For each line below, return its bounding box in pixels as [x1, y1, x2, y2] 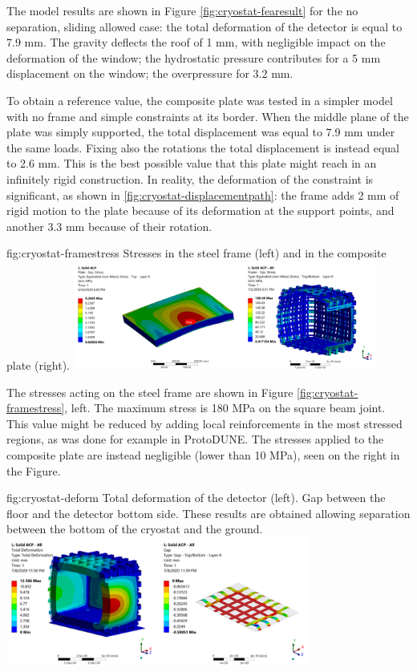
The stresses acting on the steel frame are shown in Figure [6, 383, 294, 400]
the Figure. [6, 462, 61, 479]
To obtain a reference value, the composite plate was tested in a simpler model [6, 91, 393, 108]
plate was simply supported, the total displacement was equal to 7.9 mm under [6, 123, 395, 140]
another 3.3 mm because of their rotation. [6, 217, 213, 234]
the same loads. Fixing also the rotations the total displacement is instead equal [6, 139, 399, 156]
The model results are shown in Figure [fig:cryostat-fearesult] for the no [6, 2, 358, 18]
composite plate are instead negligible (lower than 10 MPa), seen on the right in [6, 446, 400, 463]
